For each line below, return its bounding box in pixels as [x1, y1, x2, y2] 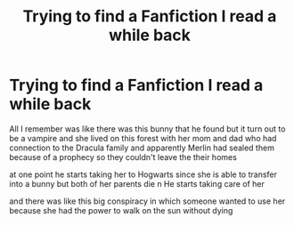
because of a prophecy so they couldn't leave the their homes [9, 151, 238, 162]
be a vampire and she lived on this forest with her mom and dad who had [9, 133, 277, 143]
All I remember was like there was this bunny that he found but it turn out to [9, 123, 286, 134]
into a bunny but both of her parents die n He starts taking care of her [9, 178, 265, 189]
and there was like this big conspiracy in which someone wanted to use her [9, 196, 286, 206]
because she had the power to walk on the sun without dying [9, 205, 233, 215]
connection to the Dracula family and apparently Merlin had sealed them [9, 142, 274, 153]
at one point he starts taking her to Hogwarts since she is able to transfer [9, 169, 278, 180]
